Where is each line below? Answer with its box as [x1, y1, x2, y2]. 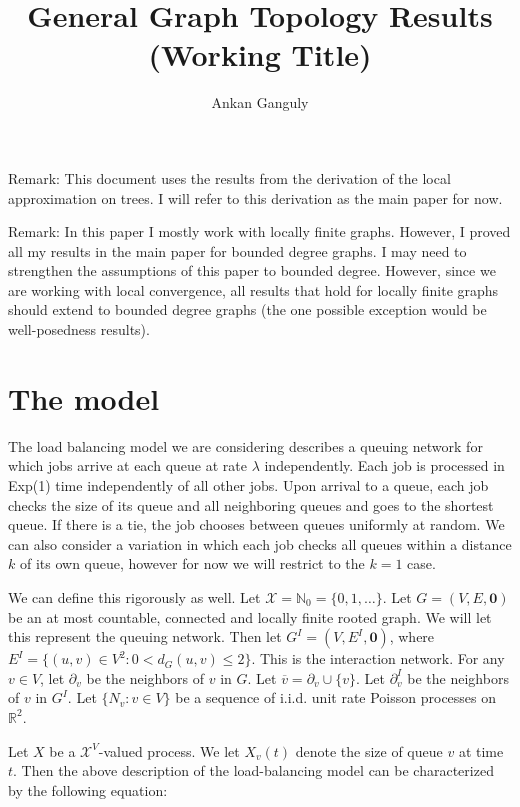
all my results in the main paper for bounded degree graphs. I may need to [8, 240, 467, 261]
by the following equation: [8, 779, 168, 800]
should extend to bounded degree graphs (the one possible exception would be [8, 299, 487, 320]
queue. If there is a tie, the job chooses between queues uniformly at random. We [8, 514, 505, 535]
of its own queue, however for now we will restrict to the [19, 553, 365, 574]
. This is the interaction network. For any [251, 648, 505, 669]
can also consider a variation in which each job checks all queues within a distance [8, 533, 512, 554]
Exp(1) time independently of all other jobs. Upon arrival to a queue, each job [8, 474, 489, 495]
